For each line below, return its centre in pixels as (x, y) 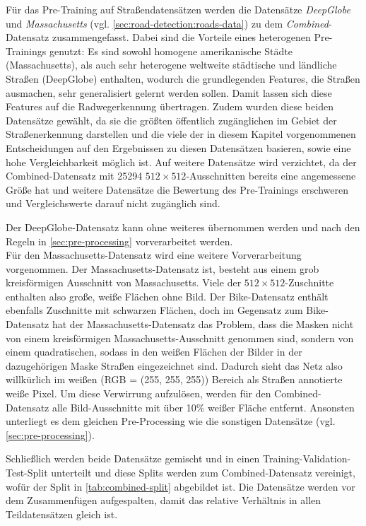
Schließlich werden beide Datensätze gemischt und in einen (133, 458)
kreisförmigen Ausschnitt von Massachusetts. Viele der (124, 282)
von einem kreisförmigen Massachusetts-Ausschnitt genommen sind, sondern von (180, 338)
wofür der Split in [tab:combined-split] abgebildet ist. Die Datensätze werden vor (181, 486)
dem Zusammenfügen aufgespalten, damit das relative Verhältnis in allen (164, 500)
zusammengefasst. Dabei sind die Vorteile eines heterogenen (181, 37)
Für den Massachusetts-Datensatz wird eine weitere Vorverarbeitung (154, 255)
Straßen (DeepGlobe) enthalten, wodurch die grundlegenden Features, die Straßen (183, 78)
